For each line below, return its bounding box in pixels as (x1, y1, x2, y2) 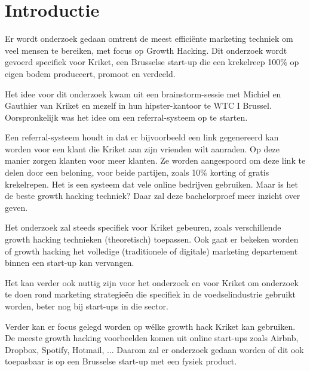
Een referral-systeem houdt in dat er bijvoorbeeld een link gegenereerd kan (5, 131, 279, 143)
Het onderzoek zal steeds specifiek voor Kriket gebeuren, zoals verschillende (5, 221, 281, 234)
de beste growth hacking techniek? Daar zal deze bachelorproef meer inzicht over (5, 189, 300, 202)
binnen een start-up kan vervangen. (5, 256, 134, 269)
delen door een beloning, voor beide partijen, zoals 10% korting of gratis (5, 166, 269, 179)
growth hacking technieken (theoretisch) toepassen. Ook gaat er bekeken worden (5, 233, 299, 246)
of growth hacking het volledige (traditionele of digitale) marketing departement (5, 244, 298, 257)
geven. (5, 201, 28, 213)
